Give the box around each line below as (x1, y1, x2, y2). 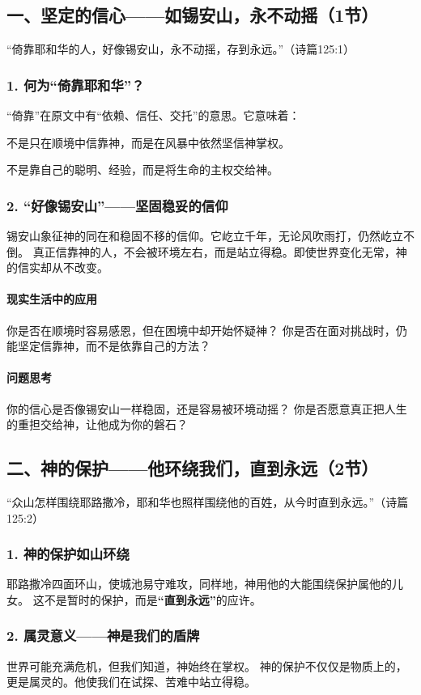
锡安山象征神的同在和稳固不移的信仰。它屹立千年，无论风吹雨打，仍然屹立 (6, 227, 403, 244)
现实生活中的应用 (6, 290, 97, 307)
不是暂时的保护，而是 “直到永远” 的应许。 (44, 591, 262, 608)
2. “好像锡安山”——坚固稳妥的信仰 (6, 195, 228, 215)
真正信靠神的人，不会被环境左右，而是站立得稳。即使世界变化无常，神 (32, 243, 407, 260)
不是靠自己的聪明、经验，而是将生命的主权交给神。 (6, 161, 279, 178)
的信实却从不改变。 (6, 259, 108, 276)
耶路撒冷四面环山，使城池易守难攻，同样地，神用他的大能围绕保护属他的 (6, 575, 392, 592)
